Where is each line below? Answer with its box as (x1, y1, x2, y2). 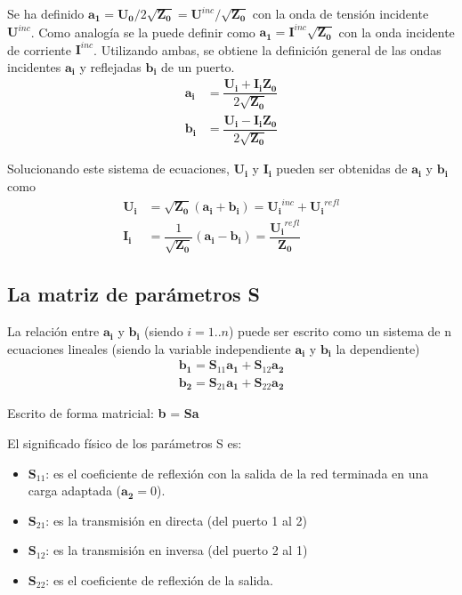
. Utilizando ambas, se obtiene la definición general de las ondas (93, 40, 442, 59)
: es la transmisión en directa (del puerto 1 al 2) (45, 511, 307, 529)
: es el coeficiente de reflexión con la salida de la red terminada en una (45, 463, 429, 482)
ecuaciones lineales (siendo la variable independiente (7, 339, 291, 358)
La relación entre (7, 322, 100, 341)
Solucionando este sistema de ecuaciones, (7, 159, 230, 178)
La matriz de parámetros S (7, 280, 260, 308)
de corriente (7, 40, 72, 59)
